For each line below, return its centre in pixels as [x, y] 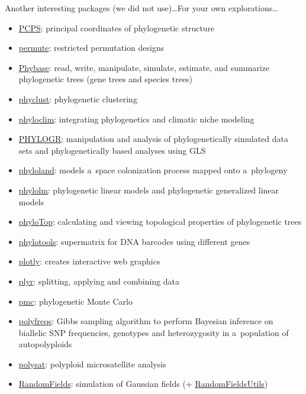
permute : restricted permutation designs [91, 48]
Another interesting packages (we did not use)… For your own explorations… [141, 8]
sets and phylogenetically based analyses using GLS [112, 150]
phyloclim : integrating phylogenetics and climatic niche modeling [136, 119]
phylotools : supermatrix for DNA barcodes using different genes [134, 241]
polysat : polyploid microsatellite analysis [92, 364]
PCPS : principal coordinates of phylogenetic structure [117, 28]
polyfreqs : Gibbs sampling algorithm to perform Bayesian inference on [146, 321]
